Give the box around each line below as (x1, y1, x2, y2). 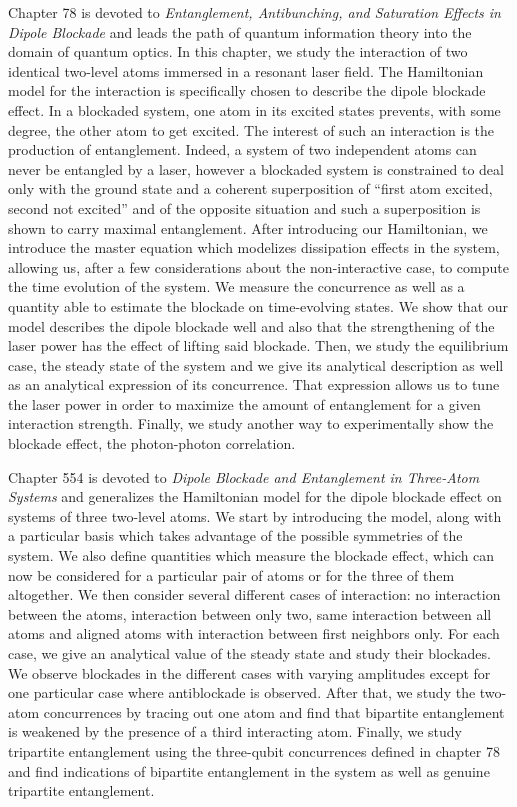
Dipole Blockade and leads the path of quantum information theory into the (8, 21, 472, 42)
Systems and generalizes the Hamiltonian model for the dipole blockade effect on (8, 486, 502, 507)
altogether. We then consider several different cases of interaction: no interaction (8, 584, 501, 605)
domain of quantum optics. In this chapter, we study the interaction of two (8, 41, 468, 62)
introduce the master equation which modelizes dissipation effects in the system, (8, 237, 500, 258)
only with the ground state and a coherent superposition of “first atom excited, (8, 178, 493, 199)
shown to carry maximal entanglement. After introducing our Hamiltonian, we (8, 217, 488, 238)
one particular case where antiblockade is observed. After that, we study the (8, 682, 476, 703)
